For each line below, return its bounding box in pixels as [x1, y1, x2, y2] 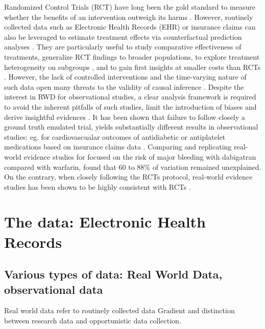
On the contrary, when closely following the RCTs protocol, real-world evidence [4, 171, 253, 182]
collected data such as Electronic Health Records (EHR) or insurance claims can [4, 21, 256, 32]
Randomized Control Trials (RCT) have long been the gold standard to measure [4, 2, 255, 12]
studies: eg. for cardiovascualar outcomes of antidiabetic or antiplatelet [4, 131, 226, 142]
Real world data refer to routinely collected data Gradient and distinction [4, 305, 235, 316]
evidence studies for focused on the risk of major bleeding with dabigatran [23, 151, 256, 162]
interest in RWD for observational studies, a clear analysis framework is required [4, 91, 256, 102]
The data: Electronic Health [4, 211, 206, 232]
